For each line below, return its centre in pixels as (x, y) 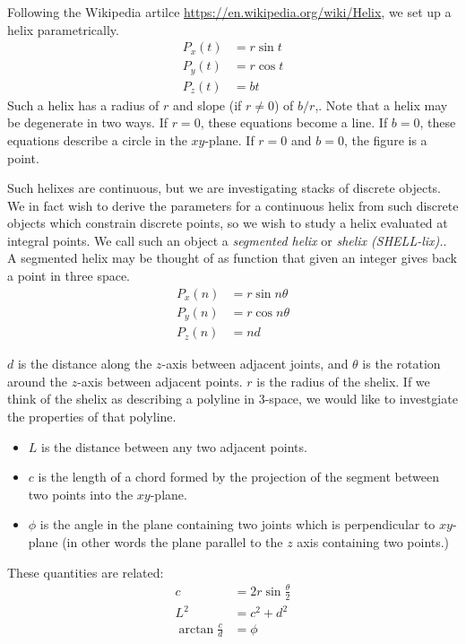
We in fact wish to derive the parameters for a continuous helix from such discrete (233, 205)
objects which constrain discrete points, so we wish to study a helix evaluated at (228, 223)
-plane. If (229, 139)
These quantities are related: (86, 572)
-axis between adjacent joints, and (255, 364)
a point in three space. (69, 276)
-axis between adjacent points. (160, 381)
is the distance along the (85, 364)
